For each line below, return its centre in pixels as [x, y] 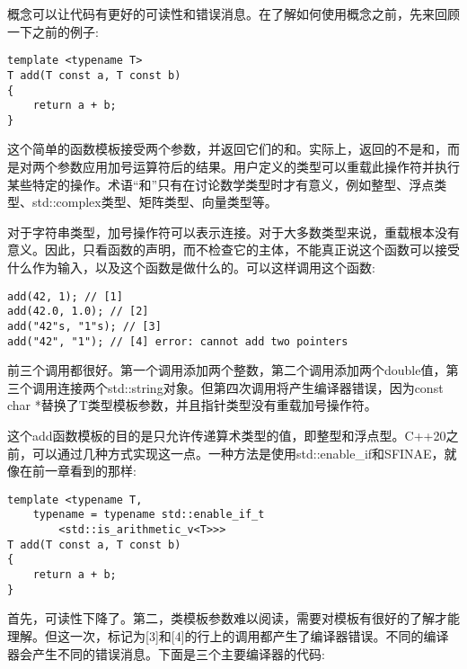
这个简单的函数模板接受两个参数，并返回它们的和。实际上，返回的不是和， [227, 149]
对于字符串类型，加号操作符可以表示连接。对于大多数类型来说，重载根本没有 [233, 232]
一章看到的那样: [90, 471]
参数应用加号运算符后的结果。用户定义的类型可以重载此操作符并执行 [258, 167]
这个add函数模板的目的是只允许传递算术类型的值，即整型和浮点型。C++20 [227, 436]
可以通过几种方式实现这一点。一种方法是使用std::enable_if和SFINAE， [238, 453]
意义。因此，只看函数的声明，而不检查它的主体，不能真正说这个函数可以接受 [233, 250]
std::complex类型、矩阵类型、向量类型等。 [154, 202]
